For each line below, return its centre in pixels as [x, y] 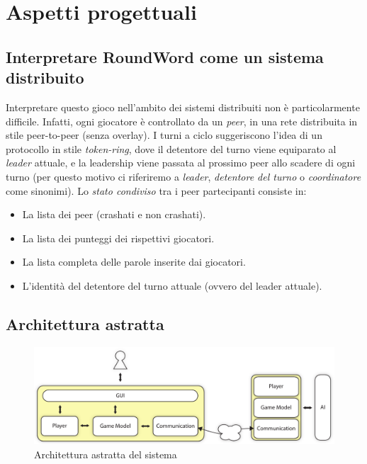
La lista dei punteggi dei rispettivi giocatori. [118, 238]
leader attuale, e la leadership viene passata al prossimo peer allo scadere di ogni [181, 163]
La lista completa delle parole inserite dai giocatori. [134, 262]
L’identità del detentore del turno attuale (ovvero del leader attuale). [172, 285]
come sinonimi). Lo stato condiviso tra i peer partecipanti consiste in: [156, 190]
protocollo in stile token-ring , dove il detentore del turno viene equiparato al [171, 148]
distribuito [45, 78]
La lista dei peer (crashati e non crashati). [114, 214]
